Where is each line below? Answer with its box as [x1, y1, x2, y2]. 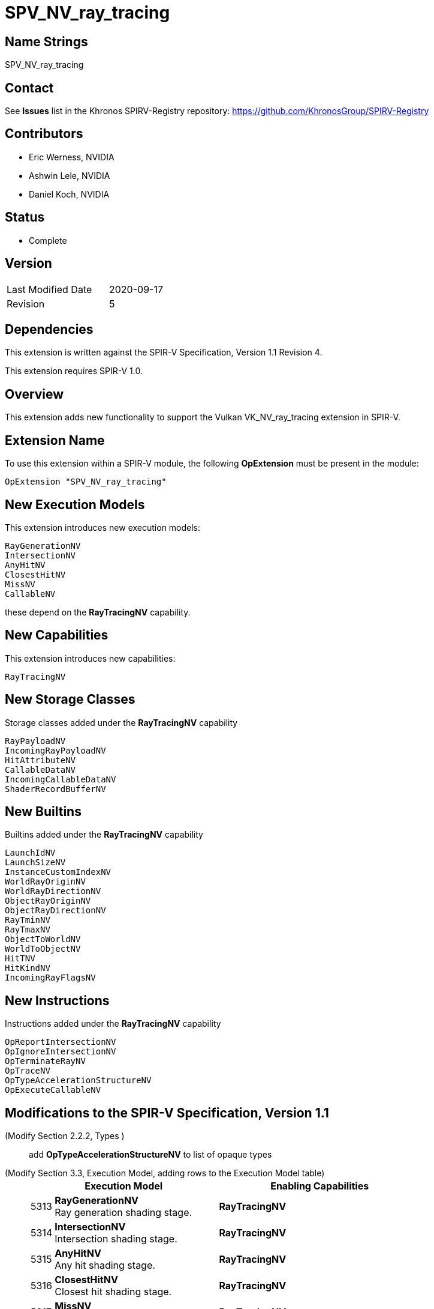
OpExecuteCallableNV [5, 1085, 101, 1095]
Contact [5, 80, 54, 95]
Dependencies [5, 321, 94, 337]
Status [5, 210, 45, 225]
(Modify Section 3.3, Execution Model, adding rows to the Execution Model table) [5, 1168, 325, 1179]
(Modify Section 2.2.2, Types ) [5, 1131, 125, 1141]
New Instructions [5, 993, 110, 1008]
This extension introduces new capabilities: [5, 653, 176, 664]
